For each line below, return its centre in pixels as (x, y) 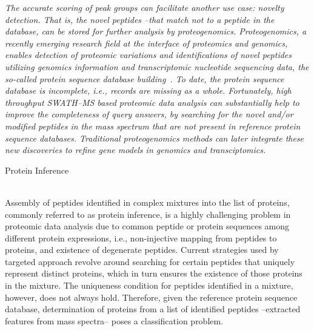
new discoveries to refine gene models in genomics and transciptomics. (135, 150)
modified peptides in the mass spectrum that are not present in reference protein (153, 126)
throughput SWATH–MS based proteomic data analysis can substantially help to (152, 102)
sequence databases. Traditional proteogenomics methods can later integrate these (155, 138)
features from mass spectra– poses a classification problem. (114, 320)
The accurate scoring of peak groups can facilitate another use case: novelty (145, 7)
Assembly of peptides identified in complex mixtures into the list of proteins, (147, 202)
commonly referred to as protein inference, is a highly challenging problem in (148, 214)
